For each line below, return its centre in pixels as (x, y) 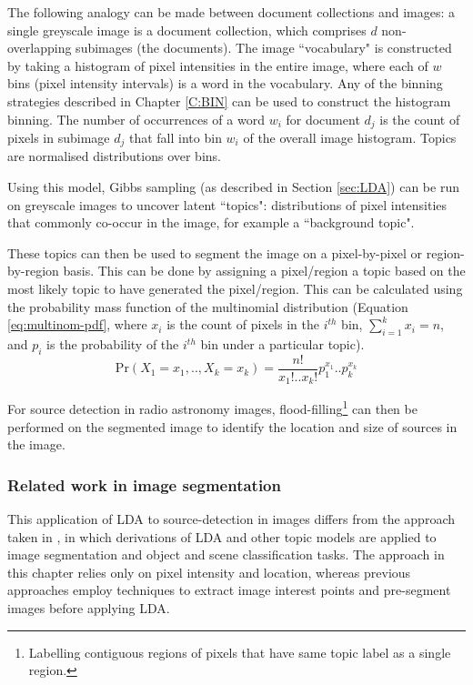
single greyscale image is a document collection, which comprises (187, 30)
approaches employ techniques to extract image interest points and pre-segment (229, 590)
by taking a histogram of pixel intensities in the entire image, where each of (218, 65)
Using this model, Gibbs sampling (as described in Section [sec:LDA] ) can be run (233, 187)
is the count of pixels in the (243, 324)
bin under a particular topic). (282, 344)
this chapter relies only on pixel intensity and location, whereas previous (209, 572)
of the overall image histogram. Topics (350, 138)
